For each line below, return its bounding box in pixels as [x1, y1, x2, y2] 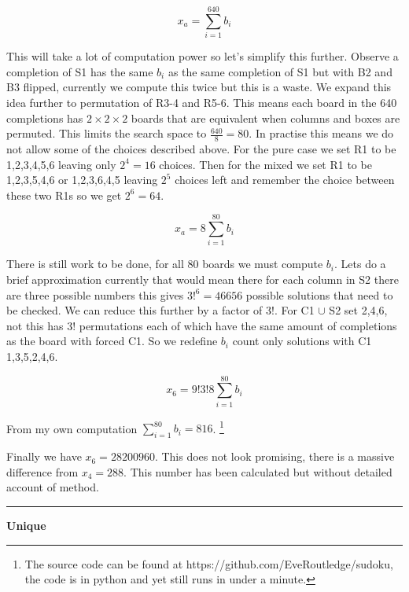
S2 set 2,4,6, [329, 302, 388, 318]
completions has [6, 109, 83, 126]
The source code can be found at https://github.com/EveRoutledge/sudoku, [24, 555, 393, 572]
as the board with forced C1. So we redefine [6, 333, 218, 349]
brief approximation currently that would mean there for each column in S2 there [6, 271, 399, 288]
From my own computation [6, 420, 138, 436]
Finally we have [6, 448, 82, 465]
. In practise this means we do [249, 125, 394, 142]
